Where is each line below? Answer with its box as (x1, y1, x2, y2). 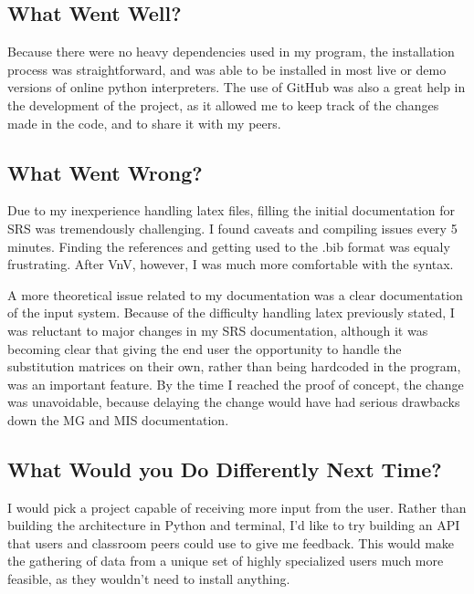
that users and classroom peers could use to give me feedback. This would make (7, 533, 455, 552)
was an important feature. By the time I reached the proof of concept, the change (7, 374, 464, 393)
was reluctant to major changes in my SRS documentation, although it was (7, 320, 428, 339)
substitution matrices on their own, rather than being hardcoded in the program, (7, 357, 461, 376)
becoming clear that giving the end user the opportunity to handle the (7, 339, 402, 358)
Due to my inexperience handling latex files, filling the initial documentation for (7, 201, 456, 220)
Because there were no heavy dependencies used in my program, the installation (7, 42, 455, 61)
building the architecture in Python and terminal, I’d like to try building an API (7, 516, 460, 535)
